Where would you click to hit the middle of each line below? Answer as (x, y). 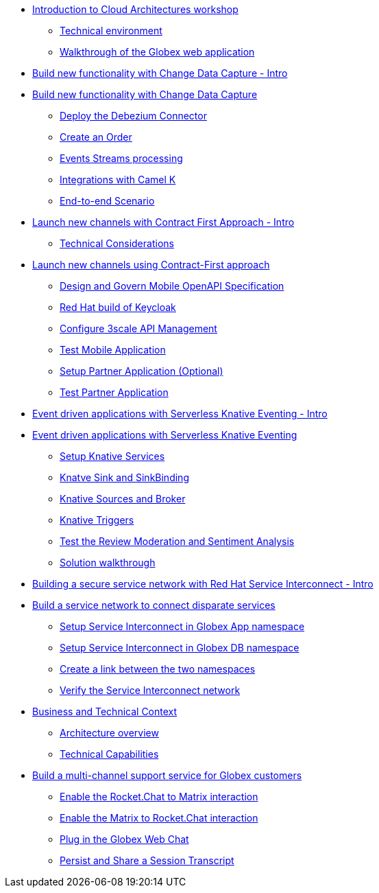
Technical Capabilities (109, 754)
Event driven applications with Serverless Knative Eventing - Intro (180, 414)
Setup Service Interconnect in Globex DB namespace (180, 648)
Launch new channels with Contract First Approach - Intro (163, 222)
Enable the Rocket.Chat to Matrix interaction (159, 797)
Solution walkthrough (108, 563)
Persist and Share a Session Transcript (147, 860)
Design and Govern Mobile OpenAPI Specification (172, 286)
